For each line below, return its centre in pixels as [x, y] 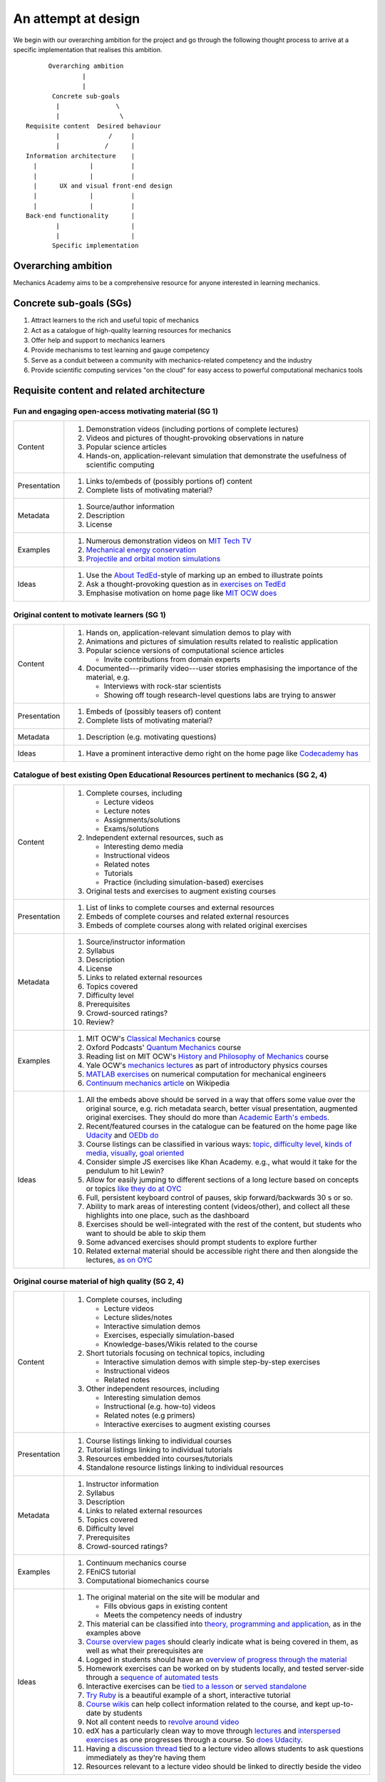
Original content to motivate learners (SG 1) [90, 614]
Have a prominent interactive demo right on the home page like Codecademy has [222, 753]
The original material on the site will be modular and [173, 1597]
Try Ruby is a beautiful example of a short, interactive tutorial [188, 1695]
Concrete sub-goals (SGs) [72, 303]
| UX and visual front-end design [103, 186]
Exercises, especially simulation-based [169, 1335]
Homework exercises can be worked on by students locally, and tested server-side [225, 1668]
